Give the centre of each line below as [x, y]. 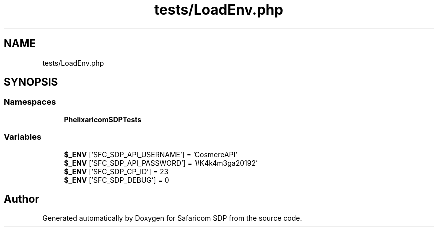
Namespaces [30, 102]
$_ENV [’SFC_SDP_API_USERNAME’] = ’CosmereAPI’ [151, 154]
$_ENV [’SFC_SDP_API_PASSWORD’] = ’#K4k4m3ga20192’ [161, 163]
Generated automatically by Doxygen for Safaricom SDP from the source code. [172, 218]
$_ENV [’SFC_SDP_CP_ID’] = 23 [116, 171]
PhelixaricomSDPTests [103, 119]
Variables [23, 137]
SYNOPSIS [31, 82]
